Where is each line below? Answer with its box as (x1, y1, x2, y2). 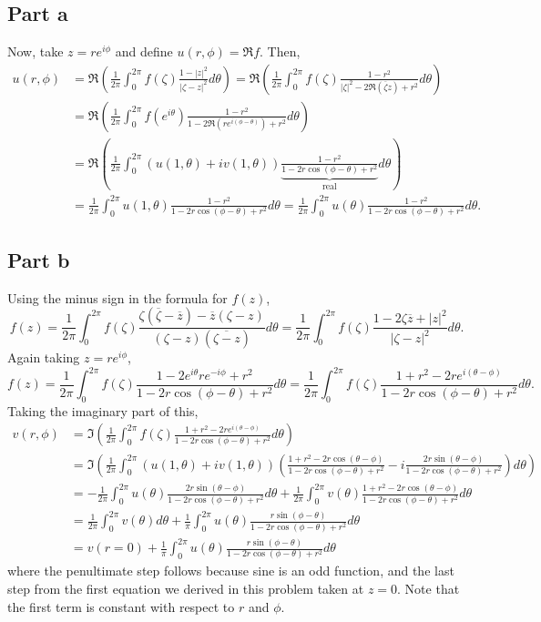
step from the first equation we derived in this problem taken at (7, 579, 364, 598)
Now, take (7, 42, 64, 61)
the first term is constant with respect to (7, 597, 235, 616)
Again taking (7, 347, 80, 366)
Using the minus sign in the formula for (7, 288, 228, 307)
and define (115, 42, 173, 61)
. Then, (260, 42, 301, 61)
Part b (7, 245, 70, 273)
